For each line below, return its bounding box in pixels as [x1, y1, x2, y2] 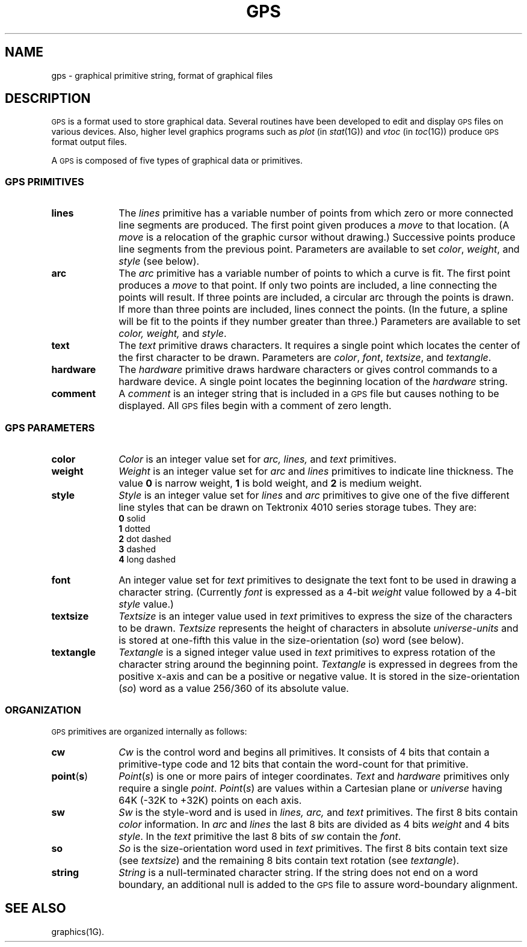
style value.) [119, 597, 174, 610]
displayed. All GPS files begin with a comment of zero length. [119, 399, 392, 412]
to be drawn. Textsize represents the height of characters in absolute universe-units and [119, 622, 519, 634]
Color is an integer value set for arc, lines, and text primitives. [119, 452, 396, 465]
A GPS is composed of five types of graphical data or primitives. [51, 155, 303, 166]
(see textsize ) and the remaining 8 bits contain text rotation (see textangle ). [119, 854, 460, 866]
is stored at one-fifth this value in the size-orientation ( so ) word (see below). [119, 634, 464, 646]
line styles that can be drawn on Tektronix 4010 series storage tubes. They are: [119, 501, 477, 513]
